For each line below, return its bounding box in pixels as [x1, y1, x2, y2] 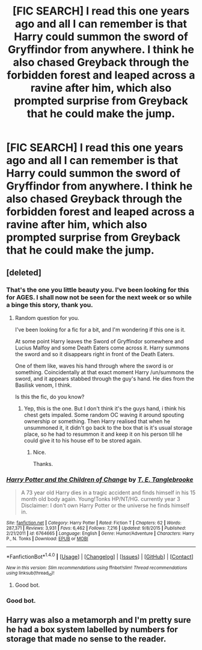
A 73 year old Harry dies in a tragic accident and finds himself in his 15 [20, 489, 196, 496]
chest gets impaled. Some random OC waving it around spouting [23, 411, 185, 418]
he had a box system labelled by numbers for [6, 625, 179, 635]
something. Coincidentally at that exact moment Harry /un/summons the [14, 368, 194, 375]
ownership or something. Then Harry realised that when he [23, 418, 170, 425]
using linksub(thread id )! [6, 570, 55, 577]
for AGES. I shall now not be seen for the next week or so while [6, 293, 192, 301]
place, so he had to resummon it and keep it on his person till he [23, 430, 183, 438]
